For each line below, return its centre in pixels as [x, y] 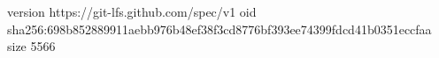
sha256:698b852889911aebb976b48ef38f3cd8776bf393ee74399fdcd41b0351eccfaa [219, 29]
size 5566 [31, 46]
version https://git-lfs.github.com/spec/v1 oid [132, 11]
